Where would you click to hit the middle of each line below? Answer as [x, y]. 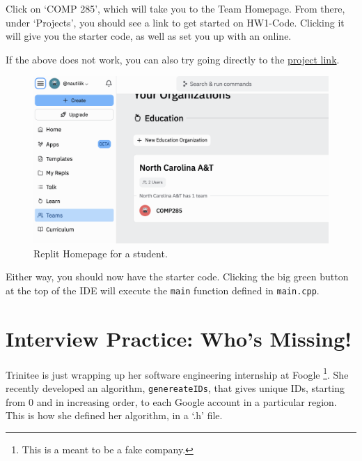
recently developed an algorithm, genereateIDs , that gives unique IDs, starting [175, 387]
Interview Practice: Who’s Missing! [179, 338]
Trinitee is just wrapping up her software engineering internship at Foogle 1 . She [177, 373]
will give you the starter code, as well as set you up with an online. [149, 36]
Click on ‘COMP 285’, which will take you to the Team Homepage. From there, [175, 8]
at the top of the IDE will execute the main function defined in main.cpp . [163, 290]
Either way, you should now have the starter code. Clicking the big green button [177, 277]
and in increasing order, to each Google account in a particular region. [187, 401]
